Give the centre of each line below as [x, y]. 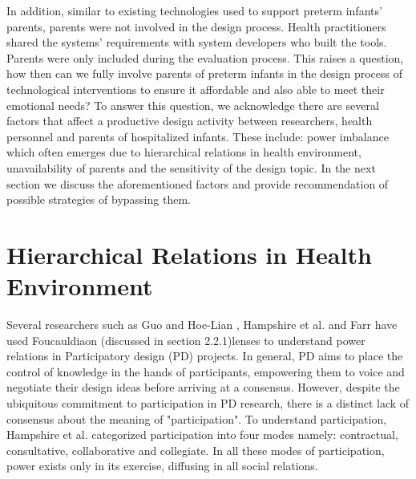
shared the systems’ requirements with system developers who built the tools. [197, 42]
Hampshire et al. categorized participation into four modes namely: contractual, [202, 434]
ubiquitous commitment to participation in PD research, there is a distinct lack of [208, 403]
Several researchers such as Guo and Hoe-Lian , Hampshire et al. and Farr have [202, 325]
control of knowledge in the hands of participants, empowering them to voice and [206, 371]
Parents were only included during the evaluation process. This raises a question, [205, 57]
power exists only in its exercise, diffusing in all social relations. [162, 466]
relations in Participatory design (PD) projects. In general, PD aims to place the [205, 356]
